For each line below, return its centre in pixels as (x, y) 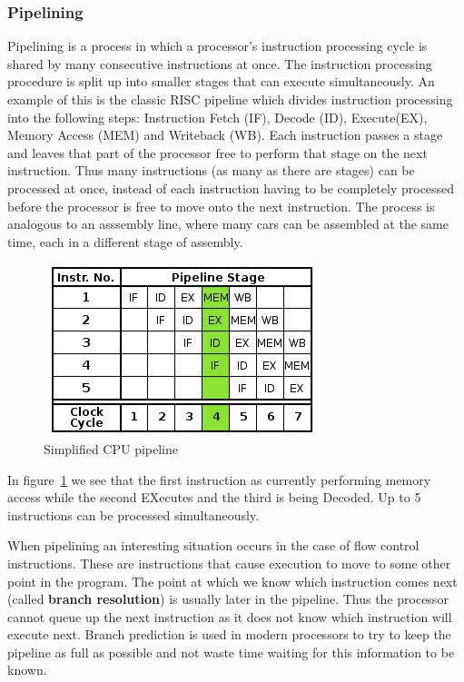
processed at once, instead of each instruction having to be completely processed (231, 188)
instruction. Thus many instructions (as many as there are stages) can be (211, 170)
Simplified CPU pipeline (111, 448)
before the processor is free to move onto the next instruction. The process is (221, 206)
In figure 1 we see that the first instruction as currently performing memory (219, 479)
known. (27, 670)
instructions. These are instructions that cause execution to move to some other (229, 563)
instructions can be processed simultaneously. (133, 514)
